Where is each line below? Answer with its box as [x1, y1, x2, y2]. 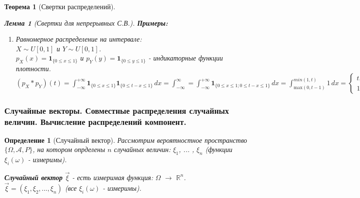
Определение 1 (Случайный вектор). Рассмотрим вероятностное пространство [4, 135, 247, 145]
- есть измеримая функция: [72, 172, 153, 182]
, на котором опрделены [33, 144, 105, 154]
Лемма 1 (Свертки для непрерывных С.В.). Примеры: [4, 17, 168, 28]
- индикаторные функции [148, 53, 223, 63]
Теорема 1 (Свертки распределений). [4, 1, 116, 11]
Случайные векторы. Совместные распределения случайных [4, 105, 229, 117]
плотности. [16, 63, 51, 73]
